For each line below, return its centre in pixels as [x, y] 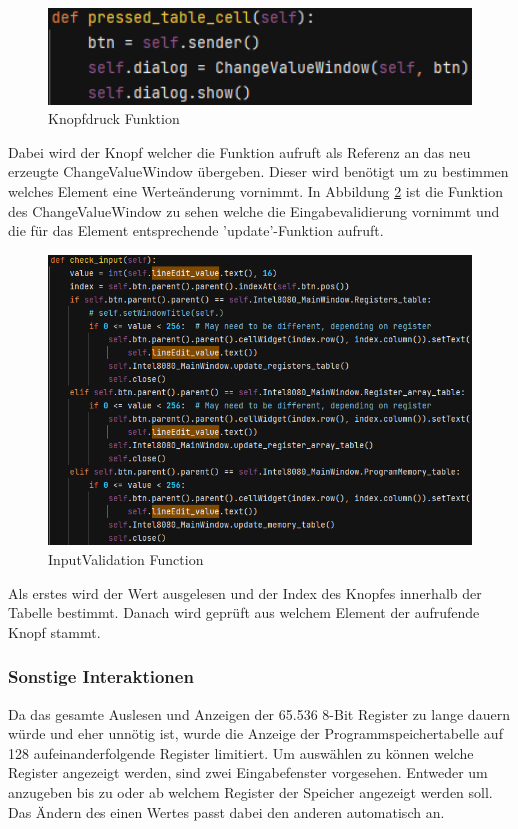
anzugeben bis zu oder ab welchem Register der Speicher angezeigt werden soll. [250, 792]
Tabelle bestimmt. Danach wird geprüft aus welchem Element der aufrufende [244, 612]
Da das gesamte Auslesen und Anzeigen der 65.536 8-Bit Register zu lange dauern [259, 713]
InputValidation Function [126, 559]
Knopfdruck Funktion [114, 118]
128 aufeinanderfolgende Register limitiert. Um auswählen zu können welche [241, 752]
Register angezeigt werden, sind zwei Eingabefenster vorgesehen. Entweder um [248, 772]
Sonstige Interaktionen [101, 676]
